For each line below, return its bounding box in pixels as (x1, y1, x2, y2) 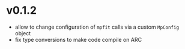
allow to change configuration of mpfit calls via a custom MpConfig (14, 23, 179, 30)
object (14, 29, 31, 36)
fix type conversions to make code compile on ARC (14, 36, 142, 43)
